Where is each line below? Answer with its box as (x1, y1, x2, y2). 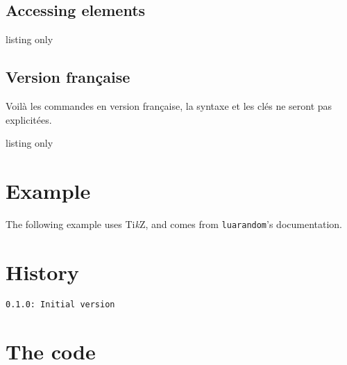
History (6, 257, 79, 286)
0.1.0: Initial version (6, 299, 115, 309)
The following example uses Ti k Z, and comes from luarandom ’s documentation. (6, 216, 343, 231)
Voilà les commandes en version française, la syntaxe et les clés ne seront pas (6, 99, 332, 113)
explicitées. (6, 112, 52, 127)
